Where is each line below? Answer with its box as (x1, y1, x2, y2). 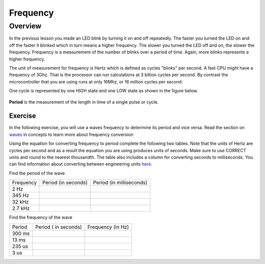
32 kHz (12, 199, 29, 206)
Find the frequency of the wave (9, 214, 73, 220)
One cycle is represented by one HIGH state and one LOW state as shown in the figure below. (9, 88, 198, 94)
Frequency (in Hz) (87, 223, 129, 230)
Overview (9, 22, 42, 30)
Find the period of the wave (9, 170, 65, 176)
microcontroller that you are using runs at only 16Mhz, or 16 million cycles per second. (9, 79, 183, 84)
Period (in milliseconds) (93, 179, 148, 186)
